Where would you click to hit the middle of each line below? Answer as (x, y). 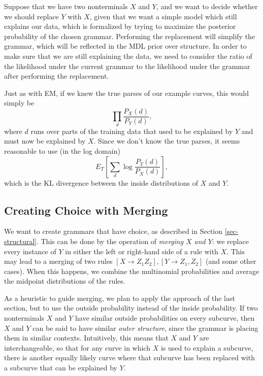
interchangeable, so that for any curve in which (77, 347)
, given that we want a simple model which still (163, 16)
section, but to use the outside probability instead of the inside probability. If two (131, 308)
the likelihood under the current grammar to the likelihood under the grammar (127, 66)
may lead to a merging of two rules (58, 261)
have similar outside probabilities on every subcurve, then (165, 318)
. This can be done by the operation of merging (110, 241)
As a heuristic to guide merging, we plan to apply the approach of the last (120, 298)
